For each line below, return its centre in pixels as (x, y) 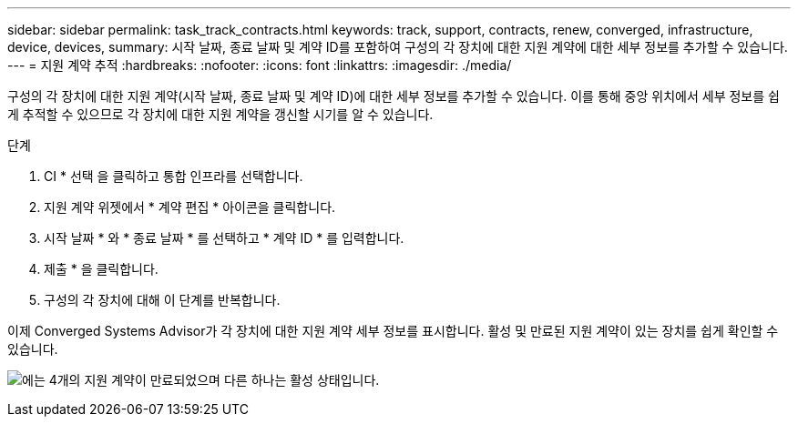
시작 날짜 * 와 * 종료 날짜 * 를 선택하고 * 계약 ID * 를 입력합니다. (224, 238)
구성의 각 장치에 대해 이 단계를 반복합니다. (162, 300)
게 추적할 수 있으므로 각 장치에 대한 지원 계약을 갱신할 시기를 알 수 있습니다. (220, 114)
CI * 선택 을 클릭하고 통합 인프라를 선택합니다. (174, 176)
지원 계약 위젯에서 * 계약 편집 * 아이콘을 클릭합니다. (190, 207)
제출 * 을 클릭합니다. (101, 269)
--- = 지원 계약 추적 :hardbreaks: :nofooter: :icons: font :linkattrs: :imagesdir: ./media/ (260, 65)
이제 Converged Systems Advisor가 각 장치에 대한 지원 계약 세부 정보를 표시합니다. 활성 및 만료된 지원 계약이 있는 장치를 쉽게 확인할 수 (393, 331)
